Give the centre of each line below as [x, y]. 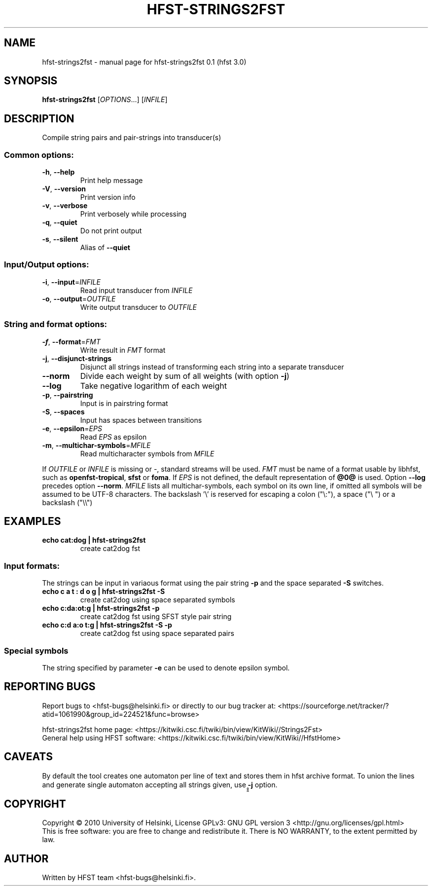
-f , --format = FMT [71, 341]
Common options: [39, 155]
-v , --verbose [65, 206]
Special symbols [36, 650]
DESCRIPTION [39, 118]
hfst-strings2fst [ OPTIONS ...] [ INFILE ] [105, 100]
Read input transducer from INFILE [136, 290]
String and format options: [56, 324]
